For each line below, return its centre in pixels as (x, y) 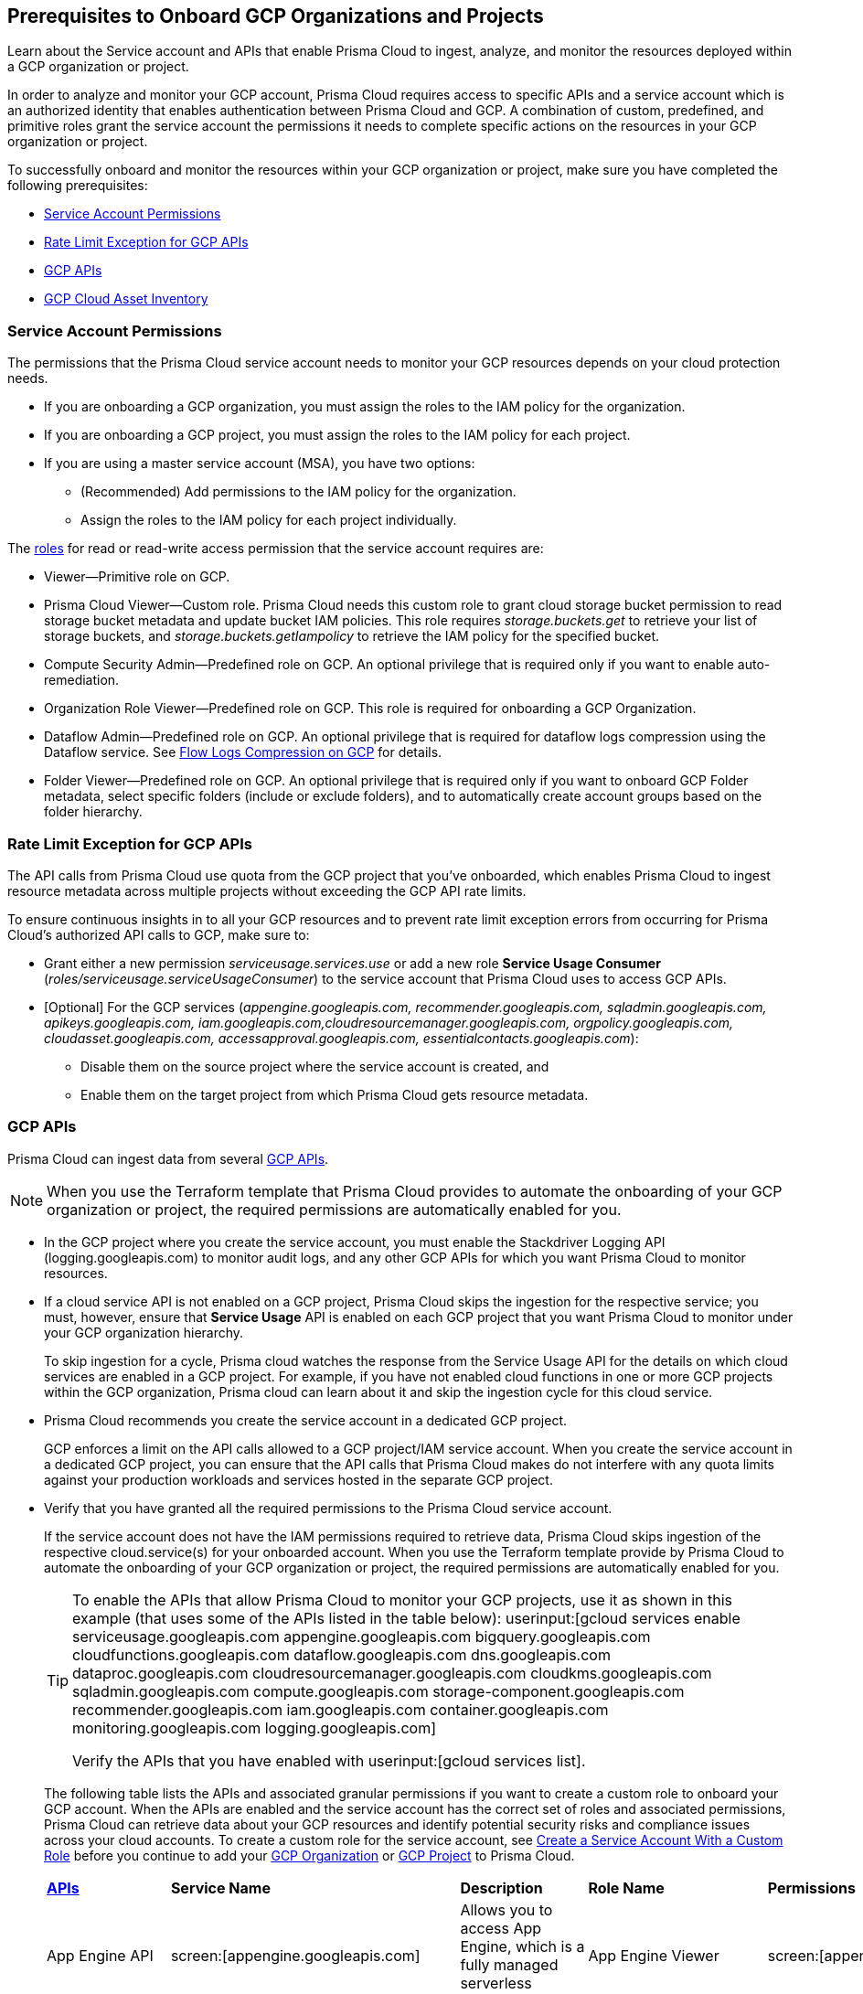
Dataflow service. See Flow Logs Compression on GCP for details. (243, 752)
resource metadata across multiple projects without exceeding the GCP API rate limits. (267, 890)
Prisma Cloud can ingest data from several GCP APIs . (168, 1158)
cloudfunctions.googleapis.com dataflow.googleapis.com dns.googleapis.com (341, 1654)
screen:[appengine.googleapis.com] (295, 1955)
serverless (496, 1983)
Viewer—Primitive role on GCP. (137, 577)
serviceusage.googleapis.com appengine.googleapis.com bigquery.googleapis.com (362, 1636)
